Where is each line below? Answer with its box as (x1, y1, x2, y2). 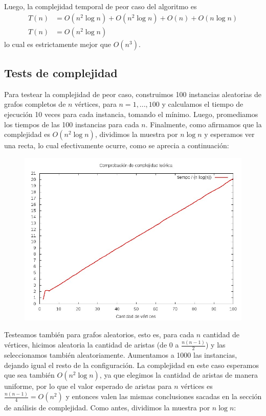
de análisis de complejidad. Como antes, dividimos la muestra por (4, 402, 210, 413)
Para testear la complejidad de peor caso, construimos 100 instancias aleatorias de (4, 88, 261, 99)
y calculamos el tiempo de (162, 99, 243, 109)
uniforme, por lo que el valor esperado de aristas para (4, 381, 172, 391)
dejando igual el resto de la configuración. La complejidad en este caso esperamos (4, 359, 259, 370)
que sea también (4, 369, 55, 380)
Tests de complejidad (4, 65, 118, 81)
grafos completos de (4, 99, 66, 109)
